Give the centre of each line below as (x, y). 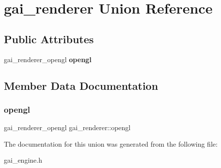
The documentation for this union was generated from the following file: (111, 143)
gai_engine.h (23, 160)
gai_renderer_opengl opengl (48, 59)
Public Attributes (49, 39)
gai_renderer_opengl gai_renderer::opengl (67, 127)
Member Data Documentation (81, 85)
